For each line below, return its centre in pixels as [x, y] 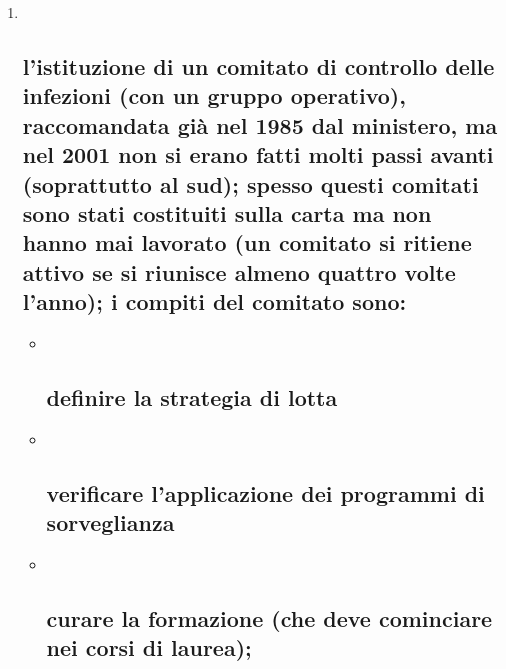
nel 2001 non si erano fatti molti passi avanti [258, 154]
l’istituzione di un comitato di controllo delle [258, 65]
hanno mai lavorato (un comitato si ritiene [247, 242]
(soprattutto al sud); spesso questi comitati [250, 183]
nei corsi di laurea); [149, 647]
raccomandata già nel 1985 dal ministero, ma [260, 124]
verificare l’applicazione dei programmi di [265, 492]
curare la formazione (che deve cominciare [269, 617]
